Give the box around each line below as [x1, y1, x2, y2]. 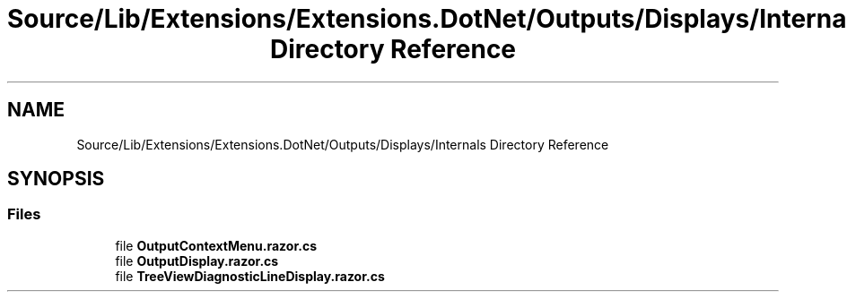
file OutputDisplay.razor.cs [115, 252, 279, 269]
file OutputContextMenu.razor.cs [115, 237, 317, 253]
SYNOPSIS [7, 167, 105, 191]
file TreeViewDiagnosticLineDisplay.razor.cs [115, 268, 385, 284]
